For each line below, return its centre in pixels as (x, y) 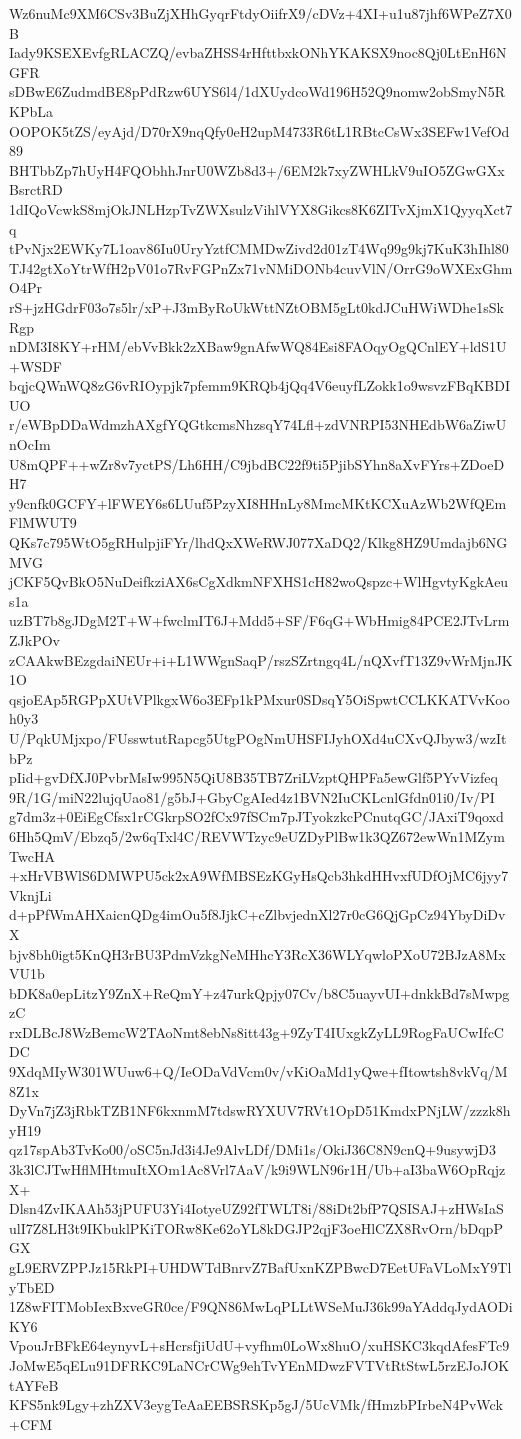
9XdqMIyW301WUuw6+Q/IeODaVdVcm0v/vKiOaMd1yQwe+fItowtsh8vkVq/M (258, 1071)
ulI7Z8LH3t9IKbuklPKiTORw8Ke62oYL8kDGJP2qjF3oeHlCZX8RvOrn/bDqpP (256, 1227)
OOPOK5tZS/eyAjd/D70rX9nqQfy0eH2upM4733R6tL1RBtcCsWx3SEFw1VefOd (259, 130)
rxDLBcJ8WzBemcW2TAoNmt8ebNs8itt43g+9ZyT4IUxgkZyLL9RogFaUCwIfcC (256, 1031)
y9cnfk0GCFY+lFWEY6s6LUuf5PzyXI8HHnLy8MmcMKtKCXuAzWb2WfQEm (258, 502)
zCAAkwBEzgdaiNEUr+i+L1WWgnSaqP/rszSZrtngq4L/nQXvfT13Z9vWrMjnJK (261, 659)
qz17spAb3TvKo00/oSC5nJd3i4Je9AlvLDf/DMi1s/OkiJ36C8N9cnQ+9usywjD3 (252, 1149)
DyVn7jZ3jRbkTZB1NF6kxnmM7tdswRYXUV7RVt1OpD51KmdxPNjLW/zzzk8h (260, 1110)
